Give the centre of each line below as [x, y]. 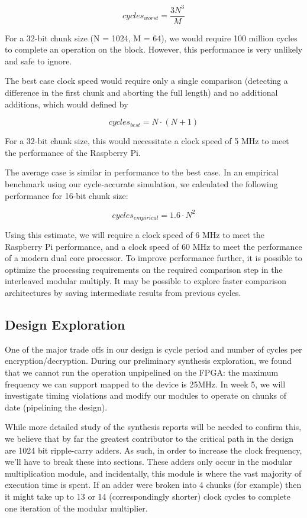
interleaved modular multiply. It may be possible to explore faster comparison [146, 281]
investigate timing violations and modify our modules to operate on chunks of [146, 395]
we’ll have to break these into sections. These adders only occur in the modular [148, 462]
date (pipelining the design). [56, 407]
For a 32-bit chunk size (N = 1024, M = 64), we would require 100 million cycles [151, 38]
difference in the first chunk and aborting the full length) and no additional [141, 92]
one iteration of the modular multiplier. [76, 508]
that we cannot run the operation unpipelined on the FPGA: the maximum [142, 372]
